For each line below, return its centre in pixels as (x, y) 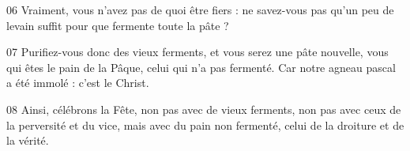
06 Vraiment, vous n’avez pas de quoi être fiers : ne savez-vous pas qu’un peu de (200, 9)
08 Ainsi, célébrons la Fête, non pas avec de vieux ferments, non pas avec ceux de (204, 109)
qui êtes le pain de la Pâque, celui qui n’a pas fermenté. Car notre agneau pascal (201, 67)
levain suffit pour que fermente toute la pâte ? (118, 25)
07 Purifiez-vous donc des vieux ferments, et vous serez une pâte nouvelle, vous (197, 52)
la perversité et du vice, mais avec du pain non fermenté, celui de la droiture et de (205, 125)
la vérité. (28, 140)
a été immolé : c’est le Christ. (78, 83)
